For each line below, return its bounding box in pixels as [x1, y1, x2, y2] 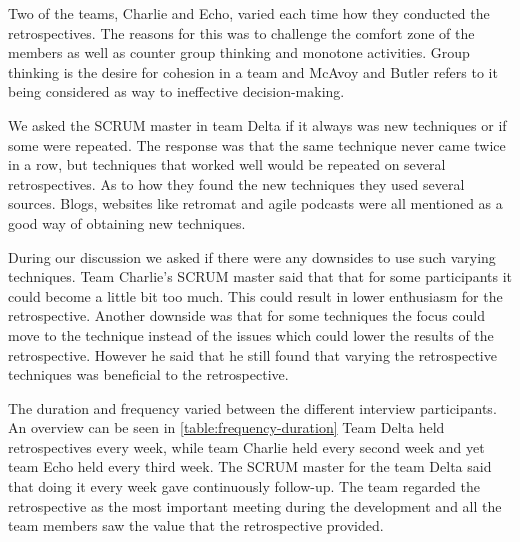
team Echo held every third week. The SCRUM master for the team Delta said [8, 456, 492, 477]
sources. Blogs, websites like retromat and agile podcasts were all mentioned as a [8, 193, 503, 214]
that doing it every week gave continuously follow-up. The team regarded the [8, 476, 480, 497]
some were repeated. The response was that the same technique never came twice [8, 134, 506, 155]
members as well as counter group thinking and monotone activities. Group [8, 42, 470, 63]
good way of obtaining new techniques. [8, 212, 246, 233]
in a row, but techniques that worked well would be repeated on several [8, 154, 446, 175]
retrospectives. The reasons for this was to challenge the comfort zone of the [8, 22, 475, 43]
